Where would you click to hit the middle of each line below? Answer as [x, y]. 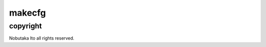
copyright [25, 26]
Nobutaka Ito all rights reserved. [42, 38]
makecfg [28, 13]
